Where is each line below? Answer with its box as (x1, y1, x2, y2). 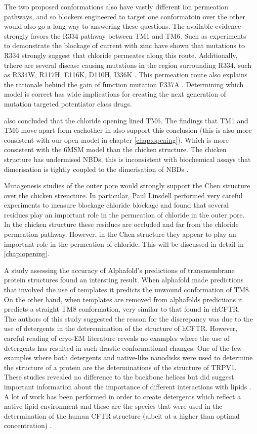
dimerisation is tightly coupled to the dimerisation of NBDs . (4, 163, 189, 174)
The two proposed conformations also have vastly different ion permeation (4, 1, 228, 11)
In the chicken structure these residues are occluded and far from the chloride (4, 219, 239, 229)
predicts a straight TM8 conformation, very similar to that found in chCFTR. (4, 304, 240, 314)
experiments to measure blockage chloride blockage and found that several (4, 200, 229, 210)
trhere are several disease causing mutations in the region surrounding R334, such (4, 59, 252, 70)
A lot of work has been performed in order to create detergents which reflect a (4, 391, 241, 401)
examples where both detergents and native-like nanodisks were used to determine (4, 352, 253, 363)
